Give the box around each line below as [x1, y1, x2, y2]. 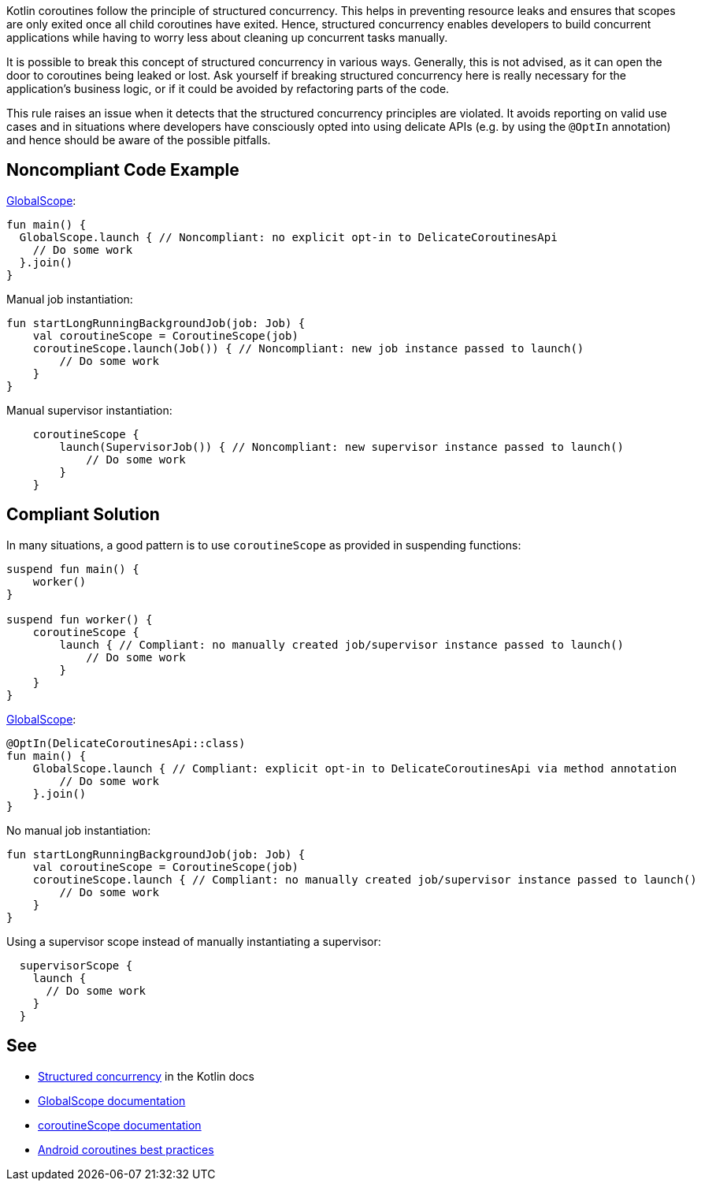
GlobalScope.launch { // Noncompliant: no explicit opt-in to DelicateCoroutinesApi [19, 230, 558, 244]
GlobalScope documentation [38, 1093, 186, 1107]
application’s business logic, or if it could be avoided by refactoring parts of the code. [6, 82, 450, 95]
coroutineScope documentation [38, 1118, 202, 1132]
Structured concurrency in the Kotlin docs [38, 1069, 254, 1083]
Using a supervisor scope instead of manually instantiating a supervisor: [6, 934, 381, 948]
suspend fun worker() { [6, 612, 153, 626]
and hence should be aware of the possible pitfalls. [6, 133, 271, 147]
